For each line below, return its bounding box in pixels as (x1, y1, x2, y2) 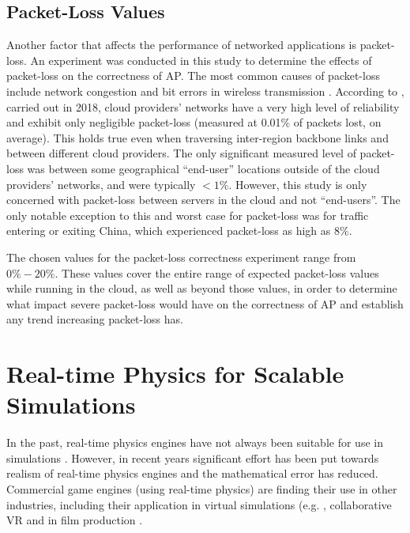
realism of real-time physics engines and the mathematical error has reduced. (6, 465, 378, 482)
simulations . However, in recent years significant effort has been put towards (6, 449, 379, 466)
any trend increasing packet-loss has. (6, 311, 183, 327)
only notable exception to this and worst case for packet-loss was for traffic (6, 206, 369, 223)
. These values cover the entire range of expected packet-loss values (55, 264, 379, 281)
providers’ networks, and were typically (6, 176, 196, 192)
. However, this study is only (228, 176, 367, 192)
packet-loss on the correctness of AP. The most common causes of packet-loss (6, 67, 380, 84)
